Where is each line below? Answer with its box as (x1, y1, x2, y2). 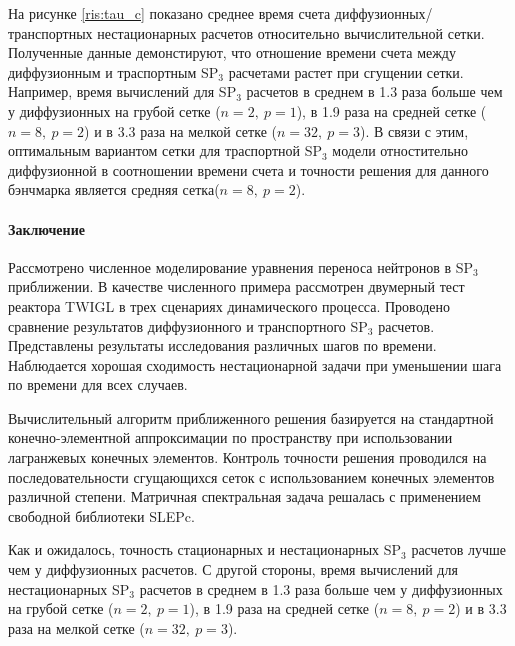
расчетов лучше (411, 539, 507, 560)
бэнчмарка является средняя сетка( (8, 179, 220, 200)
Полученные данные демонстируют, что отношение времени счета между (8, 42, 456, 63)
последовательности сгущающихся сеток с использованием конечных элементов (8, 466, 495, 487)
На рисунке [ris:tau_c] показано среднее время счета (8, 3, 331, 23)
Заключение (8, 218, 85, 239)
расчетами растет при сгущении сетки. (228, 61, 464, 82)
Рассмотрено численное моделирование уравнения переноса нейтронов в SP (8, 256, 473, 277)
